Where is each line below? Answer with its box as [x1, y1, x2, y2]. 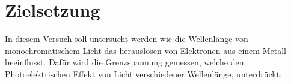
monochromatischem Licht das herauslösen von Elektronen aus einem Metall [5, 44, 286, 56]
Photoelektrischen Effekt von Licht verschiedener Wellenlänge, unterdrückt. [5, 67, 283, 80]
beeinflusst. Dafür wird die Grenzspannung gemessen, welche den [5, 56, 244, 68]
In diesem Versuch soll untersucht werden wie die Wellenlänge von [5, 32, 248, 45]
